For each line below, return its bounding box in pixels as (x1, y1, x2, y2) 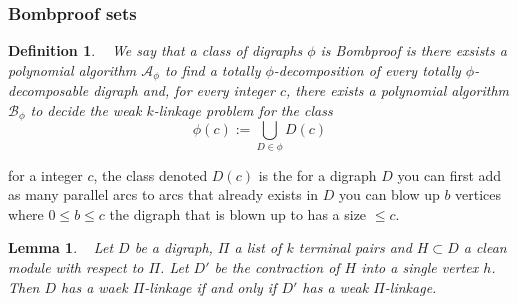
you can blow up (338, 184, 440, 205)
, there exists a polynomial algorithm (286, 80, 510, 101)
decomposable (8, 80, 89, 101)
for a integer (8, 164, 83, 185)
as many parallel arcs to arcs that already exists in (8, 184, 319, 205)
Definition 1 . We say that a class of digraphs (8, 40, 303, 61)
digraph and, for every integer (93, 80, 275, 101)
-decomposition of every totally (273, 59, 461, 80)
